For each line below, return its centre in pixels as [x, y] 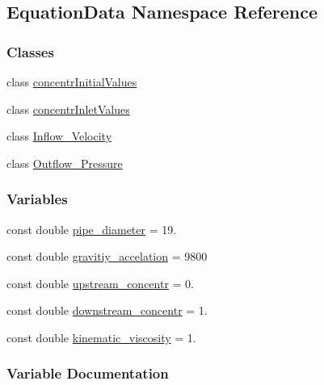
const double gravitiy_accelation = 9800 [107, 256]
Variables [37, 199]
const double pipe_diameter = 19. [92, 229]
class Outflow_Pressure [65, 163]
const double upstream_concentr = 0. [101, 283]
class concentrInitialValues [72, 82]
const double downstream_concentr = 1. [107, 310]
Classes [30, 51]
